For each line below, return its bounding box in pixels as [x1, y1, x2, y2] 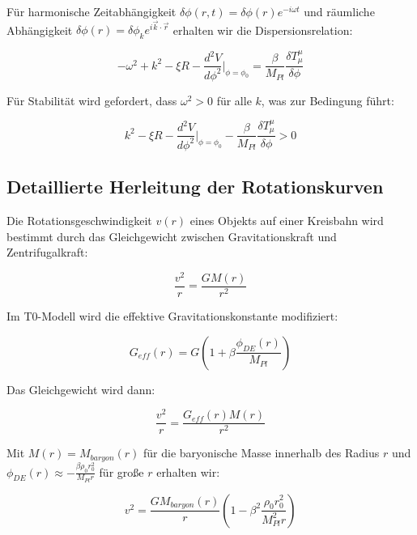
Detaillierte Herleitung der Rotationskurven [6, 174, 384, 199]
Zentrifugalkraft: [6, 244, 88, 261]
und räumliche [304, 3, 375, 19]
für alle [216, 91, 252, 108]
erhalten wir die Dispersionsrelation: [172, 21, 353, 38]
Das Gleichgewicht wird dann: [6, 380, 155, 397]
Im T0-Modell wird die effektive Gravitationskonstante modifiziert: [6, 307, 338, 324]
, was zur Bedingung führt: [261, 91, 394, 108]
